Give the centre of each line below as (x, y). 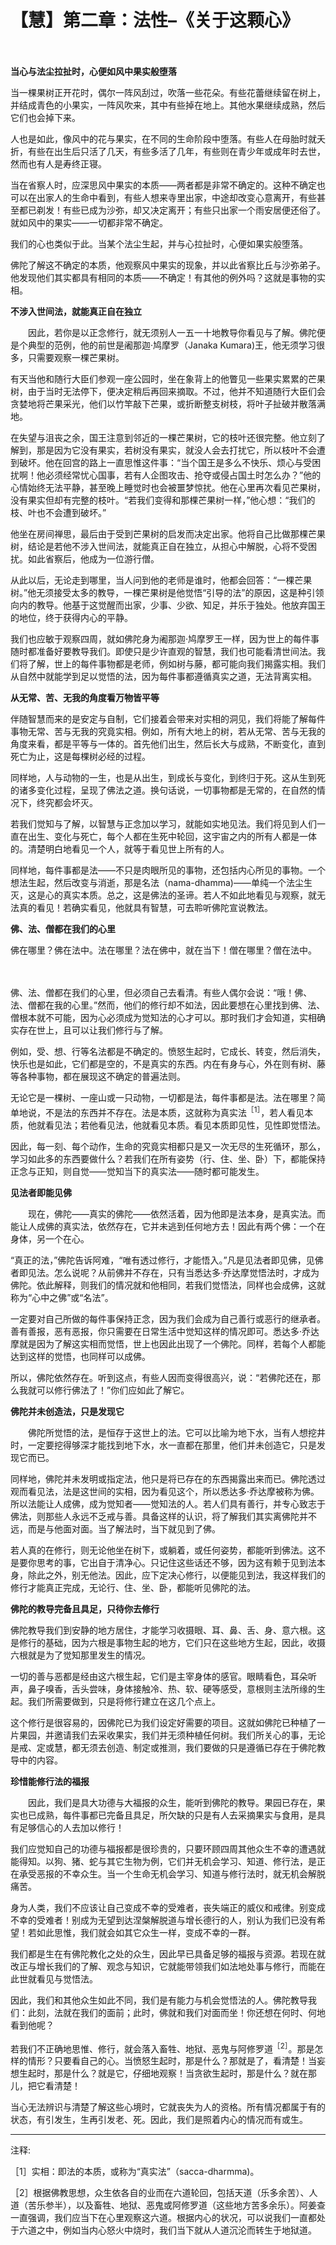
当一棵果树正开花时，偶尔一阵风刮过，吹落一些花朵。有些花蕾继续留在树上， (168, 92)
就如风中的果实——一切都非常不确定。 (89, 222)
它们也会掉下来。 (45, 117)
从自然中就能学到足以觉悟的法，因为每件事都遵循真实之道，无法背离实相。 (163, 676)
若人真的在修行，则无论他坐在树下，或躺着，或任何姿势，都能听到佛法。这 (163, 1550)
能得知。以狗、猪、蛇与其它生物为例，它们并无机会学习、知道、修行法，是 (163, 1861)
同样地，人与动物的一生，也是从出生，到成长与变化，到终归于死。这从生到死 (168, 777)
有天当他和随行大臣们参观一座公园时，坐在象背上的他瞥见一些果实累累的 (159, 378)
